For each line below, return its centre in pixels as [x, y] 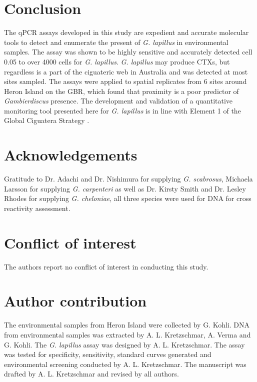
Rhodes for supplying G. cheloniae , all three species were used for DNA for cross [128, 198]
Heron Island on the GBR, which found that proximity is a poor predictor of [121, 91]
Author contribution [75, 301]
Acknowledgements [71, 155]
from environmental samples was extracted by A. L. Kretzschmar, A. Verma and [127, 334]
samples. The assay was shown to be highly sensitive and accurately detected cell [128, 52]
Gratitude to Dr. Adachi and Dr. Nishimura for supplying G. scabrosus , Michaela [128, 179]
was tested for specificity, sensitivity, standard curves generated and [108, 354]
